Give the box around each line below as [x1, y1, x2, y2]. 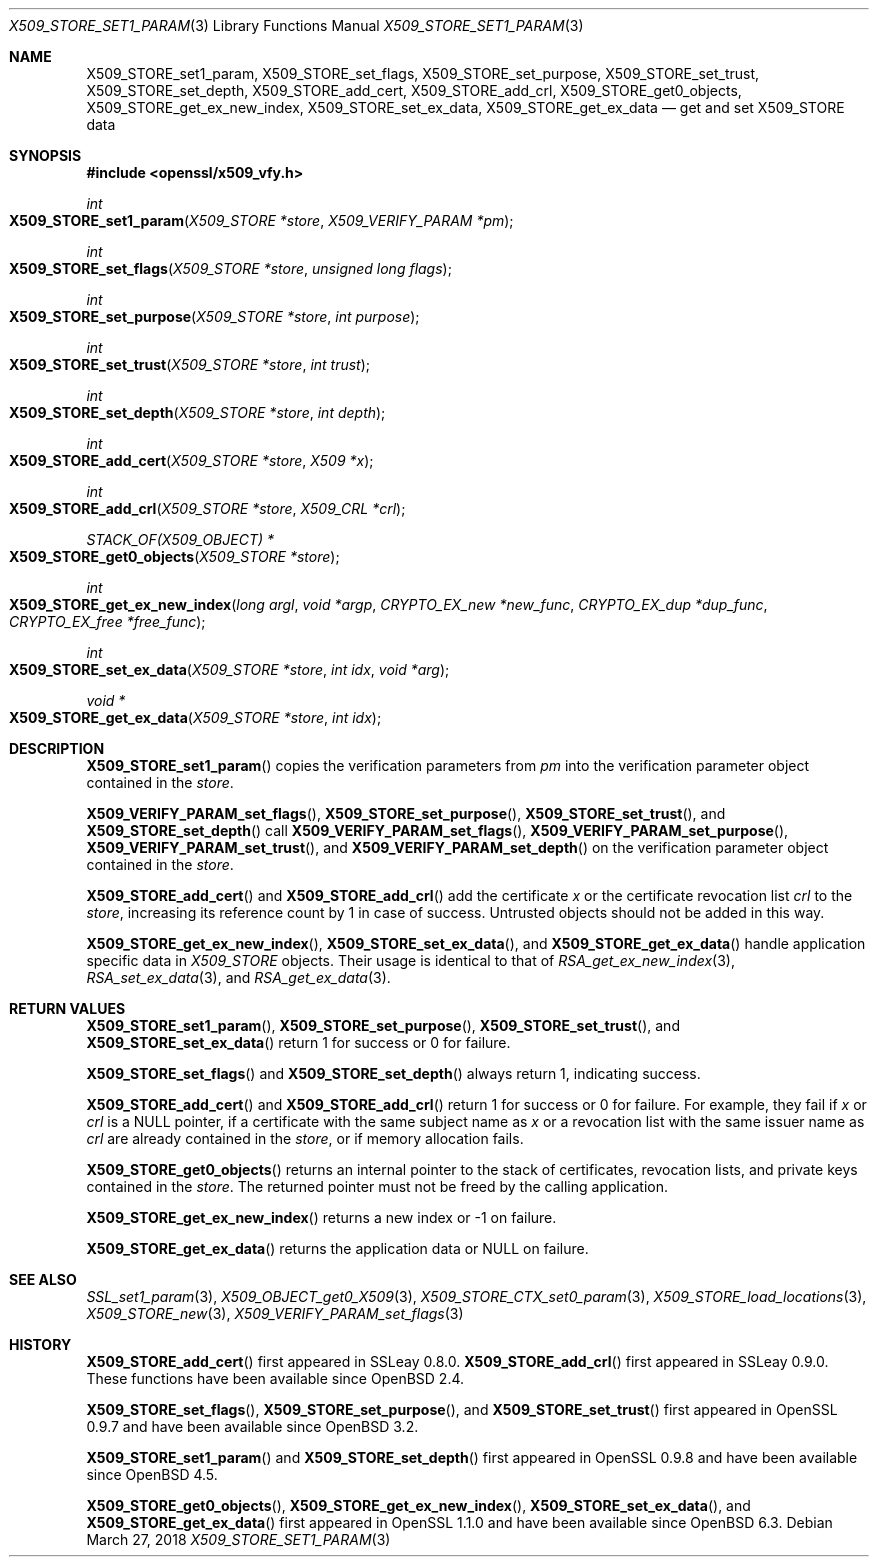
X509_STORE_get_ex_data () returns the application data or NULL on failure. [86, 1240, 589, 1257]
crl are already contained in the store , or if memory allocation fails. [86, 1130, 524, 1147]
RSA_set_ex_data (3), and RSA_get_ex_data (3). [86, 969, 391, 986]
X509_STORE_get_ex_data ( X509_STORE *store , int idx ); [9, 709, 382, 726]
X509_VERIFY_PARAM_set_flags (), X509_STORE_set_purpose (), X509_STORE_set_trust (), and [86, 805, 726, 822]
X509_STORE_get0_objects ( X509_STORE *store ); [9, 548, 340, 565]
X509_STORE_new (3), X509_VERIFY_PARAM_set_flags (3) [86, 1305, 464, 1322]
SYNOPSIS [9, 147, 82, 164]
